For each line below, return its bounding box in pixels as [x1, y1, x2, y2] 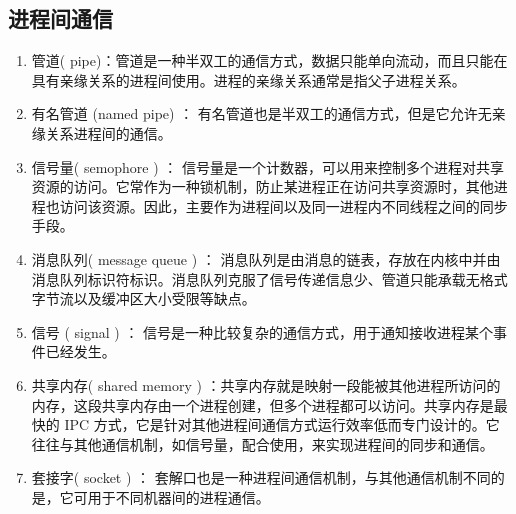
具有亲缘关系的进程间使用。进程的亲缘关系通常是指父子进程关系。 [31, 69, 466, 90]
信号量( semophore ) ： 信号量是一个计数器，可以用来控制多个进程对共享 [31, 156, 505, 177]
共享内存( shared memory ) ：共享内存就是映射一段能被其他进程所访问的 [31, 374, 501, 395]
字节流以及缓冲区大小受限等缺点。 [31, 288, 256, 309]
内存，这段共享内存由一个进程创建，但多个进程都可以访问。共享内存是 [31, 394, 494, 415]
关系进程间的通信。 [45, 122, 172, 143]
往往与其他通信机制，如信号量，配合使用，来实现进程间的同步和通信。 [31, 433, 494, 454]
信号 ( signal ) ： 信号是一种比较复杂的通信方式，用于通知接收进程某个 [31, 321, 494, 342]
